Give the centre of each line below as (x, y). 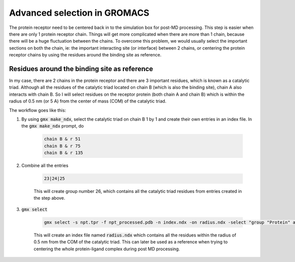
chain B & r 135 (64, 153)
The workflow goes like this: (38, 110)
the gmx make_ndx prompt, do (53, 126)
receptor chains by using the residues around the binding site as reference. (85, 55)
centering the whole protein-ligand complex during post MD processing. (107, 249)
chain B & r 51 (62, 139)
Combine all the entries (45, 166)
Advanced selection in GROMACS (79, 13)
